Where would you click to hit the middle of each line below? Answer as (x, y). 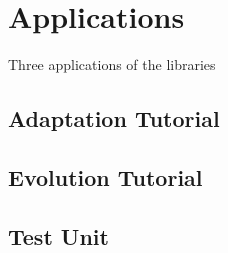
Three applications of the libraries (112, 64)
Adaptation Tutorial (114, 118)
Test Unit (58, 235)
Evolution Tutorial (105, 176)
